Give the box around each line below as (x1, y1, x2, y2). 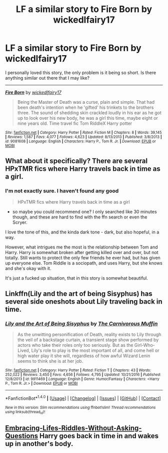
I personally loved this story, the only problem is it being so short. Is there (5, 69, 156, 76)
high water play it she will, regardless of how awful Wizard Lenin (17, 353, 150, 359)
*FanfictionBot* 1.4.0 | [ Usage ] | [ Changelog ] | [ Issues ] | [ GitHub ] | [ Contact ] (5, 394, 161, 401)
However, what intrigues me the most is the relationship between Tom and (5, 244, 158, 250)
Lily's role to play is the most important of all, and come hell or (31, 347, 159, 354)
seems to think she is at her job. (17, 358, 83, 364)
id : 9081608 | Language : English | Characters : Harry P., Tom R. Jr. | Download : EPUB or (5, 139, 156, 144)
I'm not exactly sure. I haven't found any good (5, 187, 119, 194)
